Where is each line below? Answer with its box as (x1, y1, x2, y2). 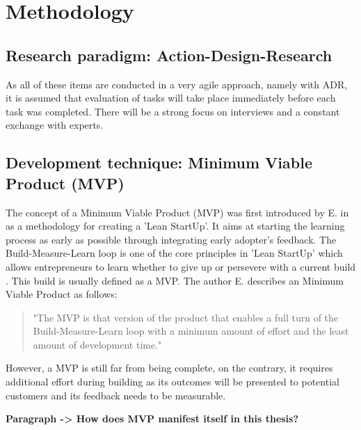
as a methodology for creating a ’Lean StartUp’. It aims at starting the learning (6, 218, 345, 233)
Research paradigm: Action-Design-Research (6, 44, 332, 65)
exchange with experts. (6, 118, 104, 132)
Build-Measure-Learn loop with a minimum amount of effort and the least (33, 324, 349, 338)
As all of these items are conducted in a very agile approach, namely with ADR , (6, 77, 348, 91)
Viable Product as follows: (6, 287, 118, 301)
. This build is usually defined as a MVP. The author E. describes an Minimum (6, 273, 344, 287)
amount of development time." (33, 337, 162, 351)
